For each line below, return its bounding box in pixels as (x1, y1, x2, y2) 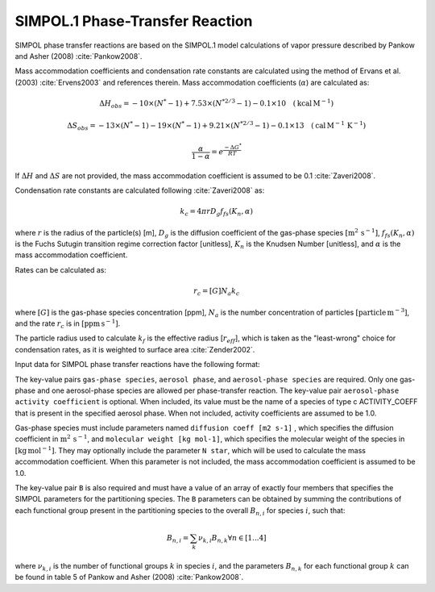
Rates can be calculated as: (14, 265, 106, 274)
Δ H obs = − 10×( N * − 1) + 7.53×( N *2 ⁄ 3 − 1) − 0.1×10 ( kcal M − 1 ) (99, 98, 334, 110)
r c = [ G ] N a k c (193, 286, 240, 298)
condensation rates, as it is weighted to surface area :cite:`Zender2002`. (14, 344, 255, 354)
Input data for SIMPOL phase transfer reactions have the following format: (14, 360, 261, 369)
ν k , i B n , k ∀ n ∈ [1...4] (197, 533, 267, 544)
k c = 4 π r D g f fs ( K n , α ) (180, 206, 254, 218)
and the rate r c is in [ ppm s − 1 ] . (14, 318, 121, 330)
